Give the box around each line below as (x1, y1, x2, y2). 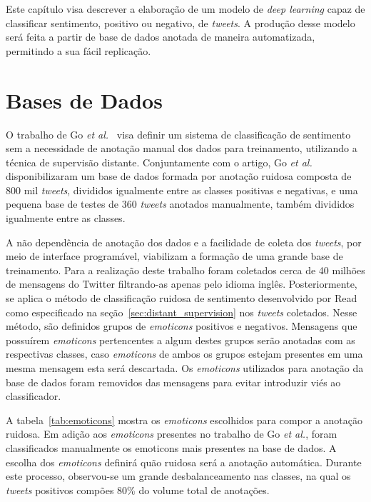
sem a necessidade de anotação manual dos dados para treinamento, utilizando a (6, 141, 357, 156)
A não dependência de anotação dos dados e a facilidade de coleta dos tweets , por (6, 234, 362, 249)
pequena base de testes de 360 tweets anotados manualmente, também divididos (6, 196, 355, 211)
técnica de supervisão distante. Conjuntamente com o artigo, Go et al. (6, 154, 312, 169)
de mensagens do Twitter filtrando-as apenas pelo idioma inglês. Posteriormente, (6, 276, 357, 291)
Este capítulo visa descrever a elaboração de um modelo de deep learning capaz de (6, 1, 365, 16)
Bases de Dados (6, 85, 163, 114)
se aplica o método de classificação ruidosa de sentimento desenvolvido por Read (6, 291, 357, 306)
